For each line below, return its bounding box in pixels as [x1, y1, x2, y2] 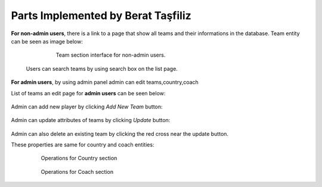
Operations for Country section [41, 155, 117, 162]
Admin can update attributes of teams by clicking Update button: [11, 117, 171, 124]
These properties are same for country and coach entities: [11, 141, 154, 148]
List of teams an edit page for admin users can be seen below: [11, 89, 166, 96]
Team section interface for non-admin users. [55, 51, 166, 59]
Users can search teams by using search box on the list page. [26, 65, 178, 72]
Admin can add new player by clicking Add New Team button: [11, 103, 163, 110]
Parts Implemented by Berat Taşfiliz [11, 9, 192, 22]
